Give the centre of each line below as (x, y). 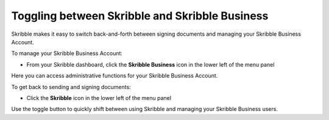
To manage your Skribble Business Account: (67, 53)
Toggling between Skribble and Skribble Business (140, 16)
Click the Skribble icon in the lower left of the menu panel (99, 98)
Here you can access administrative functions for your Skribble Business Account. (115, 76)
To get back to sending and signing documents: (71, 87)
